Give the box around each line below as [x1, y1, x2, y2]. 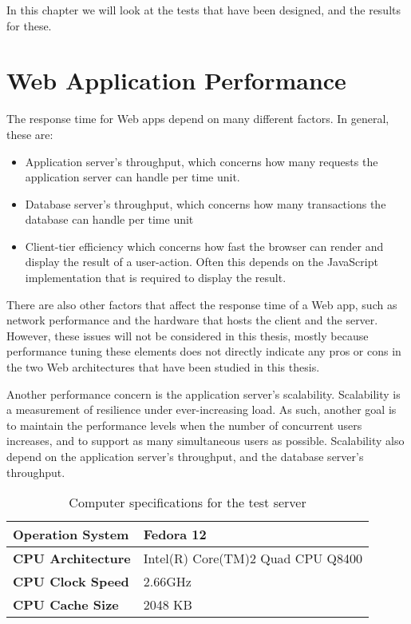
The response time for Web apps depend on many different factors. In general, [6, 110, 389, 127]
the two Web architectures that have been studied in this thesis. [6, 359, 320, 376]
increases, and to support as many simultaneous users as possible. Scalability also [6, 432, 405, 449]
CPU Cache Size [13, 595, 119, 614]
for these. [6, 17, 52, 34]
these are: [6, 125, 53, 142]
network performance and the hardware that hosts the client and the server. [6, 312, 378, 328]
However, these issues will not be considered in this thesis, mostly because [6, 327, 369, 344]
